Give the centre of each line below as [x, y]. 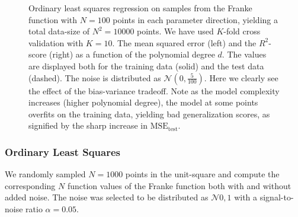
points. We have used [175, 31]
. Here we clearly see [241, 77]
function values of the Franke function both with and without [179, 185]
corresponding [30, 185]
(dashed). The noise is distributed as [95, 77]
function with [53, 19]
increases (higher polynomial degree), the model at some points [143, 102]
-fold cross [242, 31]
